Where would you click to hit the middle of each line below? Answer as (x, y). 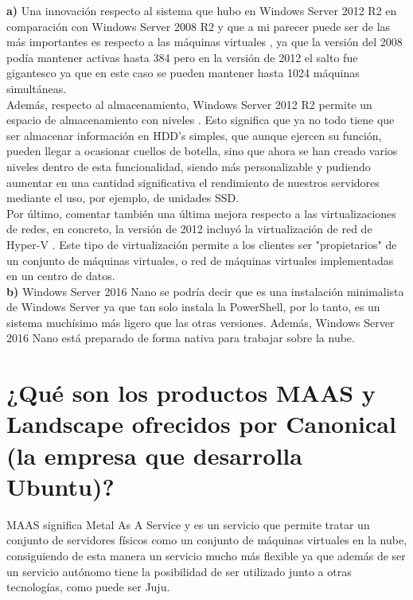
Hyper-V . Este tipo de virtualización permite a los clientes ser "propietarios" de (202, 244)
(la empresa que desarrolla (154, 455)
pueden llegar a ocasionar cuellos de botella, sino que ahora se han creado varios (202, 151)
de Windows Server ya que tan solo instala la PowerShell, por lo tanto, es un (193, 307)
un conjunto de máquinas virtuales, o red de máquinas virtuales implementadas (200, 260)
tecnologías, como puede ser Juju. (88, 587)
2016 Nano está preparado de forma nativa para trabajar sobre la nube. (181, 338)
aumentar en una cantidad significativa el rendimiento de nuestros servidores (193, 182)
